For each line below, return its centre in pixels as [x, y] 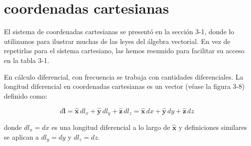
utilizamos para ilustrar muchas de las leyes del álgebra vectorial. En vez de [117, 41]
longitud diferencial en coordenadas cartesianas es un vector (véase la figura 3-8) [124, 86]
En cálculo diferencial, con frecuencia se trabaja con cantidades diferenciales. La [124, 76]
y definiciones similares [213, 127]
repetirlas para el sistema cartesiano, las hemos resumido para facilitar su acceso [124, 51]
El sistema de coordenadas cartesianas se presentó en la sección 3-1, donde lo [119, 31]
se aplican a [21, 136]
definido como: [26, 95]
